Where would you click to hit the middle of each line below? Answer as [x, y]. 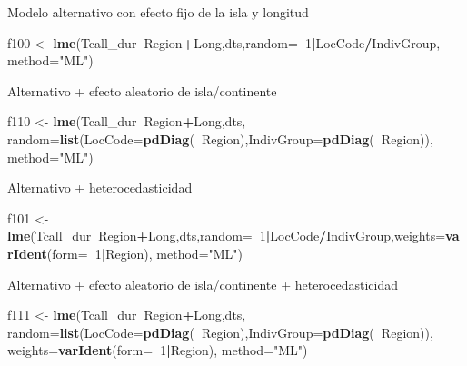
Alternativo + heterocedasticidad [100, 188]
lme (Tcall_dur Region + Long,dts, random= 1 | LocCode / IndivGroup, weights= [227, 236]
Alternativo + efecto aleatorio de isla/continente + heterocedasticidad [203, 284]
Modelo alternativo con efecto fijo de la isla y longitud [158, 12]
